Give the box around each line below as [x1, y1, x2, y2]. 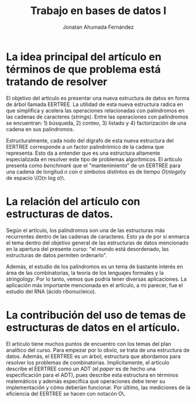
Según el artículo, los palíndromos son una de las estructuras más [6, 227, 165, 234]
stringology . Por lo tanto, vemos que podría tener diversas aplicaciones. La [6, 275, 187, 282]
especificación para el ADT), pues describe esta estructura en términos [6, 371, 178, 379]
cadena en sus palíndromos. [6, 125, 74, 132]
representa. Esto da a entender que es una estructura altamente [6, 149, 160, 156]
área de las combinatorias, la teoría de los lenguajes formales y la [6, 269, 164, 276]
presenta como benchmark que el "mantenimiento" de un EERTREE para [6, 162, 181, 169]
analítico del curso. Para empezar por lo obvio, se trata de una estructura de [6, 346, 190, 353]
